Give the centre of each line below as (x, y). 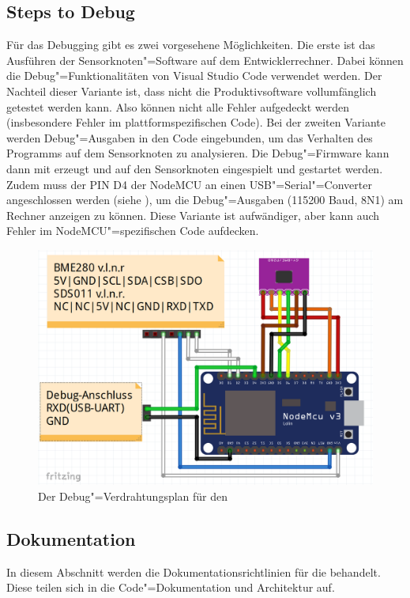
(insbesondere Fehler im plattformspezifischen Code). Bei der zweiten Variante (196, 122)
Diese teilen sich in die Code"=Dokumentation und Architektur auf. (171, 587)
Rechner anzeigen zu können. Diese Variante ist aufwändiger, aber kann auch (193, 215)
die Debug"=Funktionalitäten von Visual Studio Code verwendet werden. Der (194, 76)
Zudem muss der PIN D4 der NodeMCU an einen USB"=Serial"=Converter (189, 184)
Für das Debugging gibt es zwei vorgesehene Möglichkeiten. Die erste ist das (191, 45)
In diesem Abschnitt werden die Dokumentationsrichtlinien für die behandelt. (194, 572)
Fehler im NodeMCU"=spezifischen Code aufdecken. (133, 231)
